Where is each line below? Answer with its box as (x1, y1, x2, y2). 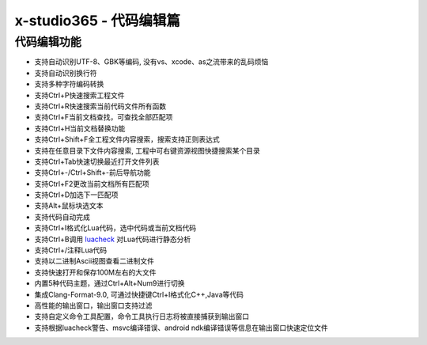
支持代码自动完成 (34, 212, 90, 222)
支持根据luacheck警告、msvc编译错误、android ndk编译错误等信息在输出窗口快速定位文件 (34, 323, 328, 332)
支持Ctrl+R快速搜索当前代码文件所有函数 (34, 101, 166, 111)
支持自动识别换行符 (34, 68, 97, 78)
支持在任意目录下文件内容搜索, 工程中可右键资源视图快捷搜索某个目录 (34, 146, 260, 155)
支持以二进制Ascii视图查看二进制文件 (34, 256, 154, 266)
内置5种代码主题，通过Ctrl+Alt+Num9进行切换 (34, 279, 185, 288)
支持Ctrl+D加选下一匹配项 (34, 190, 119, 199)
